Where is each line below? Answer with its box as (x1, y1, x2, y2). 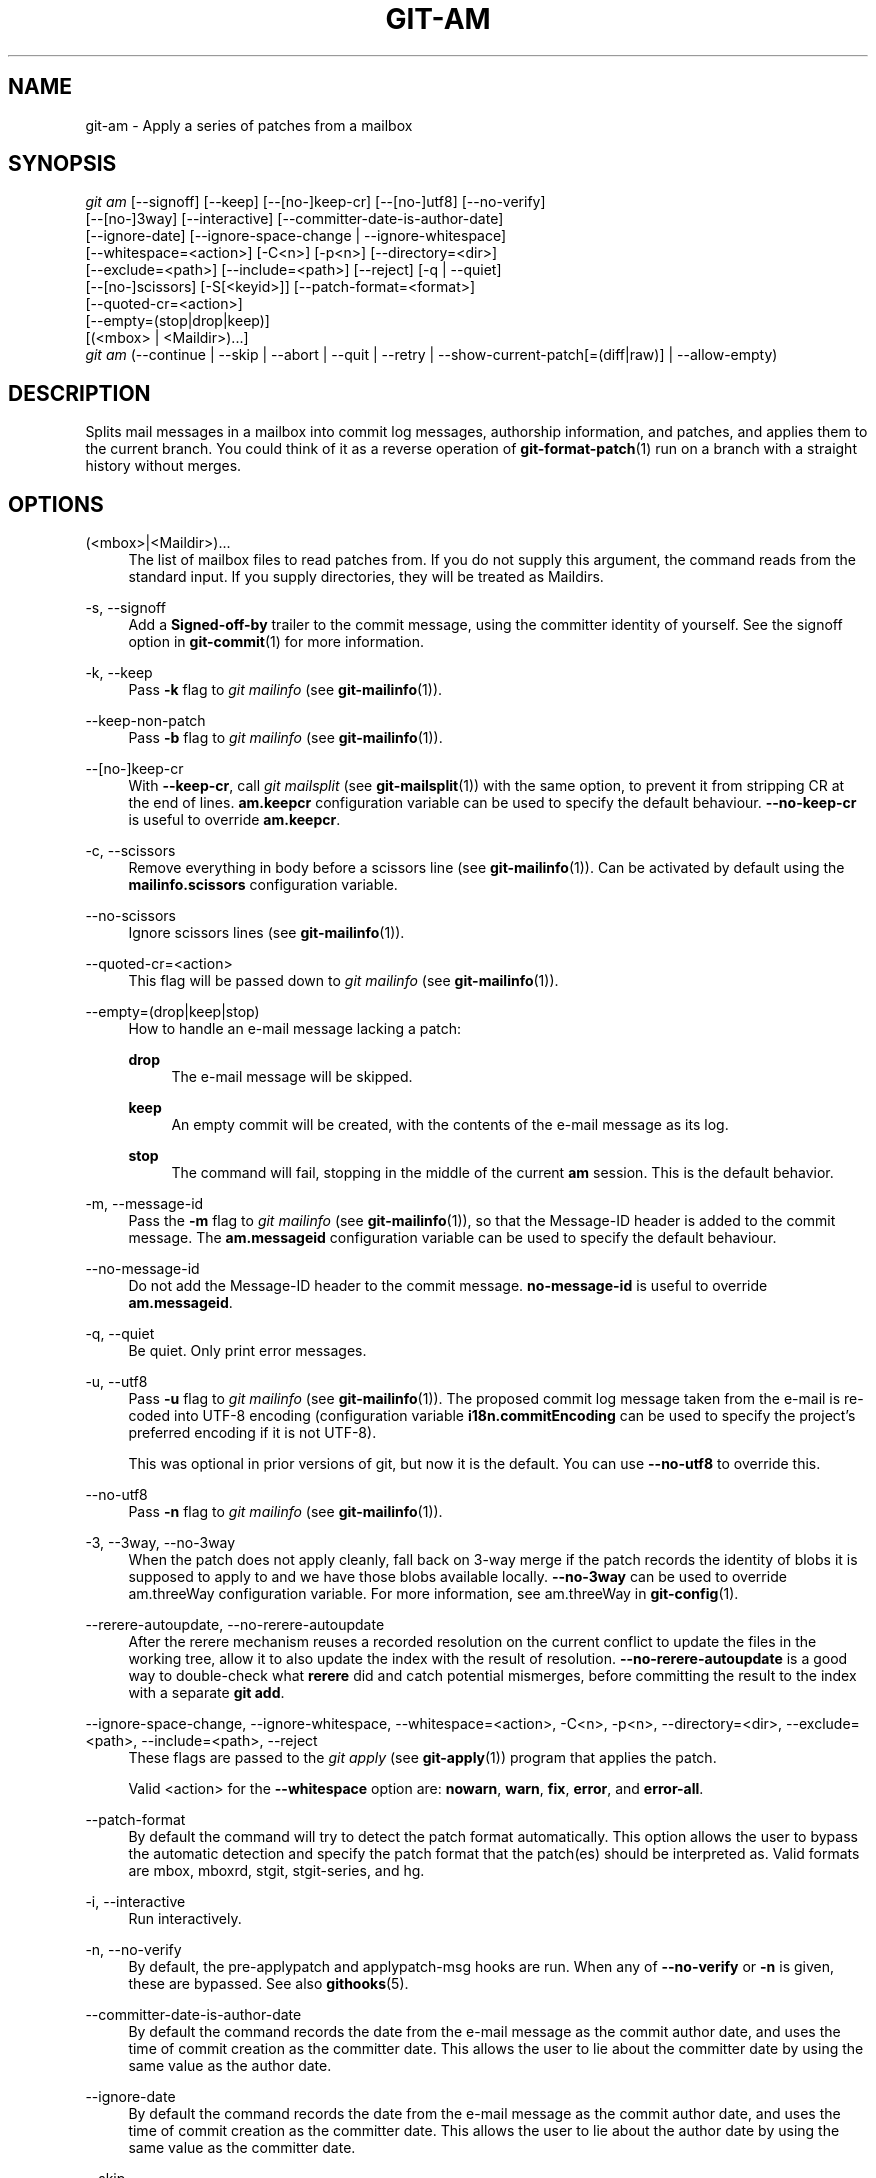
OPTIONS (8, 491, 104, 517)
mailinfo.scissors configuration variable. (128, 876, 398, 894)
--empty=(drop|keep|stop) (85, 1003, 260, 1021)
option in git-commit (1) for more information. (128, 633, 425, 651)
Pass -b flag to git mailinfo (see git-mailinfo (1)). (128, 729, 443, 747)
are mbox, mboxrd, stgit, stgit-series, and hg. (128, 1862, 425, 1880)
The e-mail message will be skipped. (171, 1068, 413, 1086)
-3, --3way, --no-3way (85, 1534, 236, 1552)
